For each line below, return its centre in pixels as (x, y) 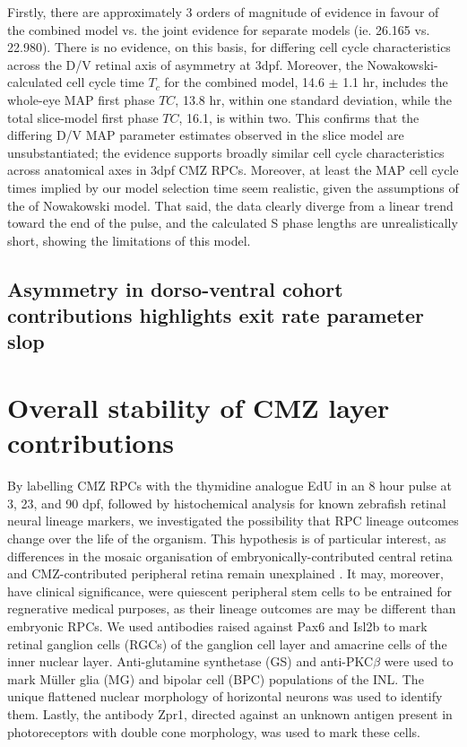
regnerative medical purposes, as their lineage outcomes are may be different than (232, 608)
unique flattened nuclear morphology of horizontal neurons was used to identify (225, 696)
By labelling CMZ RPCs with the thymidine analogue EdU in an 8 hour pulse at (230, 486)
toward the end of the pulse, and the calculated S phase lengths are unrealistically (233, 223)
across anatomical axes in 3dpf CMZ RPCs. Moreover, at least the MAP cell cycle (233, 170)
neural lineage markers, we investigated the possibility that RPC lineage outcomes (233, 521)
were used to (419, 661)
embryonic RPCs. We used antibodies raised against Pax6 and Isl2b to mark (217, 625)
